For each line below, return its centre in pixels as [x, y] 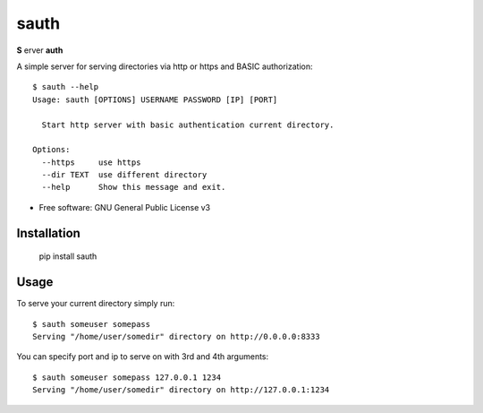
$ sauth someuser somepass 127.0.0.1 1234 [127, 377]
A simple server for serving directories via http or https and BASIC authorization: [165, 66]
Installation [48, 233]
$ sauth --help [66, 87]
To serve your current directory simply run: [96, 304]
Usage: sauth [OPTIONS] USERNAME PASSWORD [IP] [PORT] [155, 99]
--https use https [91, 162]
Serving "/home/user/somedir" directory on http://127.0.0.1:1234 [181, 390]
